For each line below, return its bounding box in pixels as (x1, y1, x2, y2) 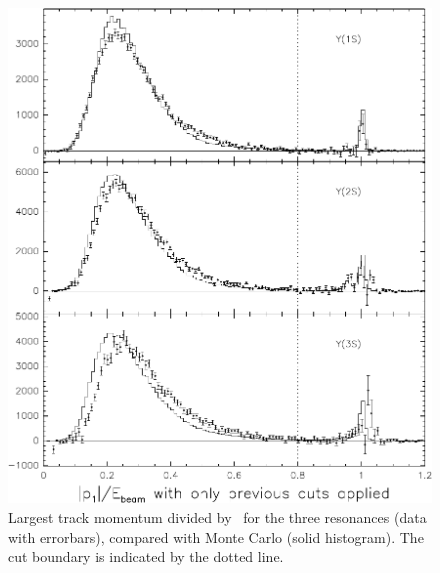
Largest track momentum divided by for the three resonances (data (8, 506, 427, 527)
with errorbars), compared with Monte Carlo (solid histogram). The (8, 526, 424, 547)
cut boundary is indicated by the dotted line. (8, 546, 284, 567)
